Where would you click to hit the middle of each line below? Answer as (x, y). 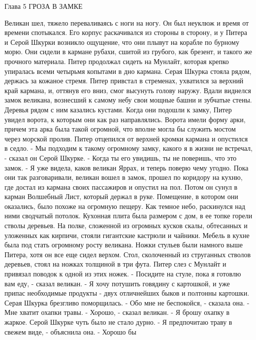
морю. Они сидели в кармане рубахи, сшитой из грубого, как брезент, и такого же (128, 51)
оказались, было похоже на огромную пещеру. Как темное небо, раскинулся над (125, 206)
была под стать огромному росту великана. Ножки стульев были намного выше (124, 245)
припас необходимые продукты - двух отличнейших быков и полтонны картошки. (127, 293)
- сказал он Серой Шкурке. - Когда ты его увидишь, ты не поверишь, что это (121, 157)
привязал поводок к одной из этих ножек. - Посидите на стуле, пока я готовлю (123, 274)
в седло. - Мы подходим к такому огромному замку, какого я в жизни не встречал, (128, 148)
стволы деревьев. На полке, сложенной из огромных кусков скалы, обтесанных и (126, 225)
